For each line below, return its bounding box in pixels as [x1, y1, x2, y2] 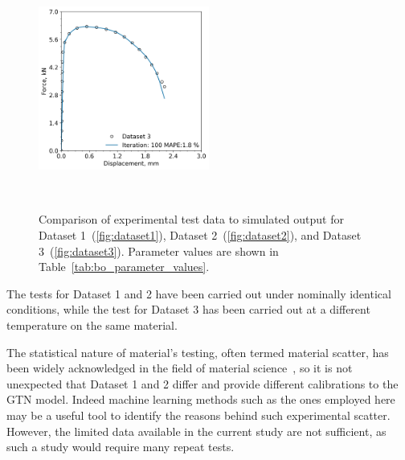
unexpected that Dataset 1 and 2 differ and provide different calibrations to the [6, 375, 399, 392]
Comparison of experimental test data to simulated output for [39, 211, 344, 228]
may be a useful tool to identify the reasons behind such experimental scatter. [6, 407, 391, 424]
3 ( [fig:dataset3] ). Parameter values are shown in [39, 242, 279, 259]
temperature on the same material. [6, 317, 178, 334]
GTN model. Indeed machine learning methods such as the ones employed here [6, 391, 395, 408]
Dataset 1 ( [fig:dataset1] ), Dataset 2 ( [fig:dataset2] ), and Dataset [39, 227, 362, 244]
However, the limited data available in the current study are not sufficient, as [6, 422, 387, 439]
